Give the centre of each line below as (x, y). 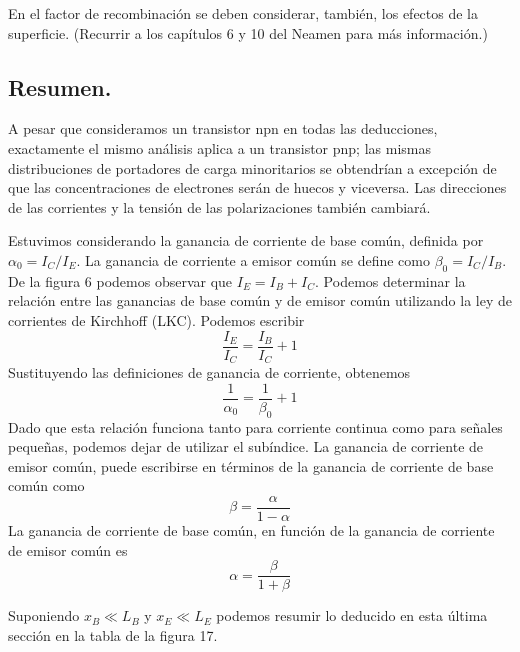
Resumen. (60, 86)
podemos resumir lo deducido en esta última (352, 615)
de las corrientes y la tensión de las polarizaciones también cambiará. (219, 206)
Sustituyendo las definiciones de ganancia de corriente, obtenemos (209, 372)
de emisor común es (68, 549)
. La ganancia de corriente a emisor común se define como (253, 259)
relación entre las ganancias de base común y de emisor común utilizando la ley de (260, 300)
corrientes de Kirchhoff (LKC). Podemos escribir (156, 319)
